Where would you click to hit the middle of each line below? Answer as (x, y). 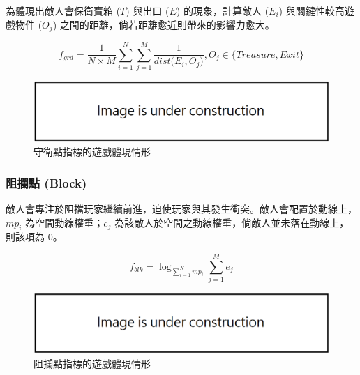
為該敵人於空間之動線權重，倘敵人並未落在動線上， (232, 222)
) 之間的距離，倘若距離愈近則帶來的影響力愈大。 (164, 24)
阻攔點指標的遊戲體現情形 (92, 363)
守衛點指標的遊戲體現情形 (92, 152)
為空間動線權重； (65, 222)
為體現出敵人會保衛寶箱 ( (63, 10)
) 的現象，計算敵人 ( (223, 10)
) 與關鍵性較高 (312, 10)
